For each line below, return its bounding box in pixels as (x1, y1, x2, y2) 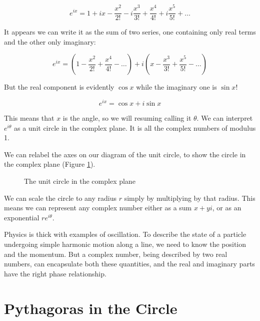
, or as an (212, 202, 241, 213)
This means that (4, 113, 54, 123)
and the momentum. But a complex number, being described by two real (4, 248, 227, 259)
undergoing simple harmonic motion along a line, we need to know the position (4, 238, 246, 249)
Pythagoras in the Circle (4, 297, 177, 318)
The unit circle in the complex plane (24, 175, 135, 186)
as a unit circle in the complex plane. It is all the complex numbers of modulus (13, 122, 256, 133)
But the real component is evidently (4, 82, 114, 92)
